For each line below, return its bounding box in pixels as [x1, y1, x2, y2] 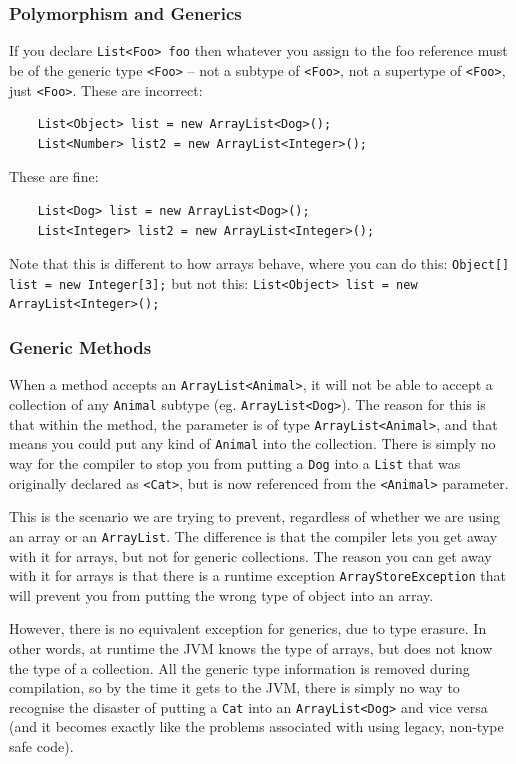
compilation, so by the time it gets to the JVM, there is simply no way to [9, 677, 460, 698]
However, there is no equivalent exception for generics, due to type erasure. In [9, 618, 487, 639]
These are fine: [9, 166, 99, 187]
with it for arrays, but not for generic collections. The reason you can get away [9, 545, 492, 566]
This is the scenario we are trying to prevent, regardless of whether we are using [9, 506, 501, 527]
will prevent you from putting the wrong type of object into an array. [9, 584, 434, 605]
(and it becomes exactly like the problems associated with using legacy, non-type [9, 716, 504, 737]
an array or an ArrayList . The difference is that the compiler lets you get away [9, 525, 498, 546]
